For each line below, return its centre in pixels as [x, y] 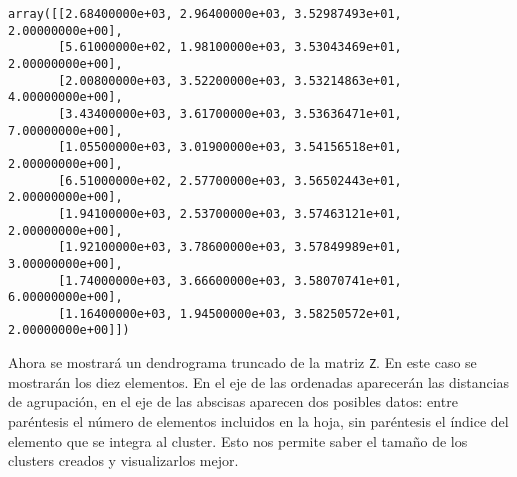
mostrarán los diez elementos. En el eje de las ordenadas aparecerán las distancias [259, 381]
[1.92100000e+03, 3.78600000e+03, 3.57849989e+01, [230, 247]
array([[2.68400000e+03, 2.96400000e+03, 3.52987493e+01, [205, 14]
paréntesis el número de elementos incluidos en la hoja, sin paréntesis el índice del [258, 420]
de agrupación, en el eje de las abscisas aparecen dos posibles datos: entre [233, 401]
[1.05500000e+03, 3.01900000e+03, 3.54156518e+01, [230, 147]
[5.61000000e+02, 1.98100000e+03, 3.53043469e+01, [230, 47]
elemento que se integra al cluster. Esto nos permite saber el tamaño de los [238, 440]
